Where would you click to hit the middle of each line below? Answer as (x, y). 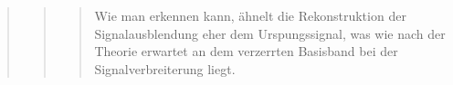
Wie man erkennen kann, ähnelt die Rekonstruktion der (250, 15)
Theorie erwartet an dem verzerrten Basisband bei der (246, 51)
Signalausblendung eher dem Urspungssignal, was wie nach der (270, 33)
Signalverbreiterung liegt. (165, 68)
